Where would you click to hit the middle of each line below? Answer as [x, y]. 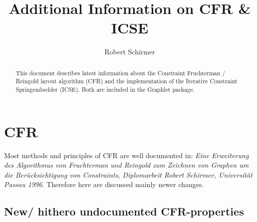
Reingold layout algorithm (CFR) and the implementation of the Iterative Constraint [127, 81]
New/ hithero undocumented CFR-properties [124, 211]
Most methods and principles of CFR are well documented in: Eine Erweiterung [127, 155]
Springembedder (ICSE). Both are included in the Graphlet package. [105, 90]
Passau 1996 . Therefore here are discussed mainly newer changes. [104, 184]
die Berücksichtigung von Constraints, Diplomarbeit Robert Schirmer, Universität [128, 174]
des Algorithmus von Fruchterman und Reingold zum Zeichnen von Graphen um [127, 165]
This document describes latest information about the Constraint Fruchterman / [121, 73]
